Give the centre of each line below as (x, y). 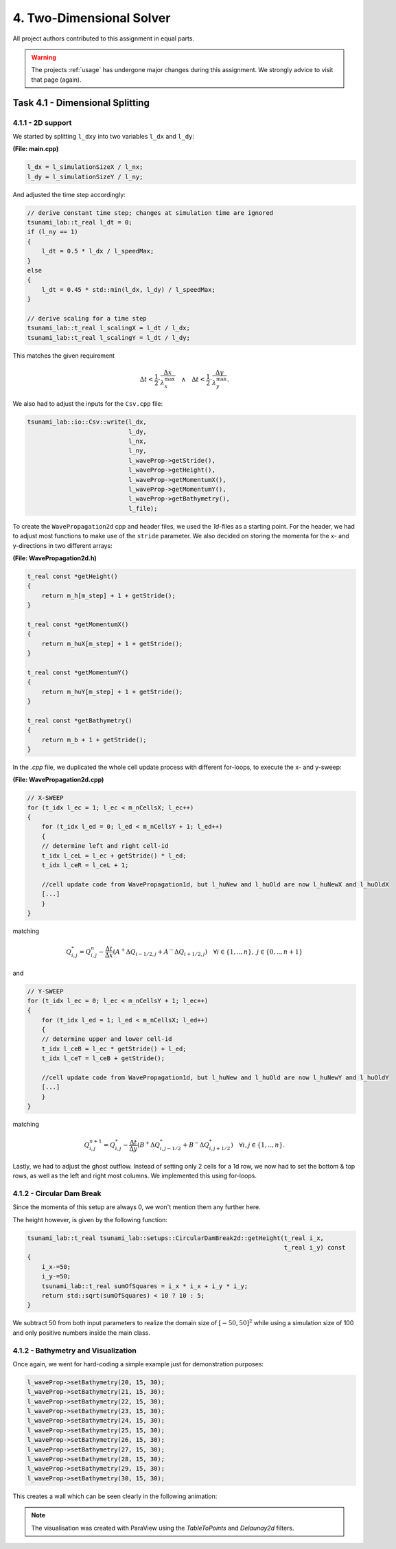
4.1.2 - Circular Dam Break (57, 1193)
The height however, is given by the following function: (90, 1219)
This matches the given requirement (64, 355)
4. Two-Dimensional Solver (92, 18)
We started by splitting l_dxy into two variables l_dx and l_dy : (104, 136)
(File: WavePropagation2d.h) (55, 558)
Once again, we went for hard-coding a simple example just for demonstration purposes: (138, 1364)
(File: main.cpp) (36, 149)
